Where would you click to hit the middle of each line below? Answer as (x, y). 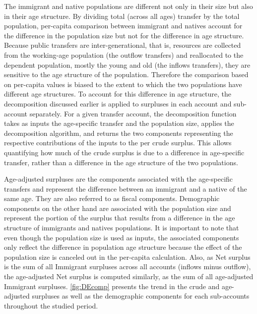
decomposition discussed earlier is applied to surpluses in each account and (118, 103)
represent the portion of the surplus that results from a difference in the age (120, 218)
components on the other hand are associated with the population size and (118, 208)
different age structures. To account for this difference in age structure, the (118, 94)
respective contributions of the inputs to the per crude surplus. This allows (118, 143)
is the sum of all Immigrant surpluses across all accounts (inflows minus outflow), (128, 266)
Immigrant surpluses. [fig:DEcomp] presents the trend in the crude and (112, 286)
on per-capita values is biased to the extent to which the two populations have (123, 84)
